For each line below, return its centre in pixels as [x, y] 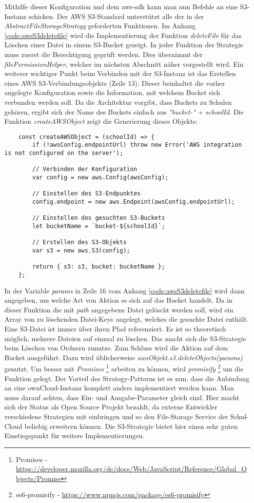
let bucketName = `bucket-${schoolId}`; [99, 226]
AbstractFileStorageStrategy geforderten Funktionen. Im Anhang [100, 26]
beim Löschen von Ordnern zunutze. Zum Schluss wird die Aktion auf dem [116, 348]
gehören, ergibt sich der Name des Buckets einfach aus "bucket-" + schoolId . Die [124, 111]
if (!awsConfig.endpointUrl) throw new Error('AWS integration [137, 145]
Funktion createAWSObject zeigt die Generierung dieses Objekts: [101, 121]
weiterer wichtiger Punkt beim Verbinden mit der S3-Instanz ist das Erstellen [120, 73]
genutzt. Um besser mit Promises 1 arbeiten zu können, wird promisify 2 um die [124, 368]
